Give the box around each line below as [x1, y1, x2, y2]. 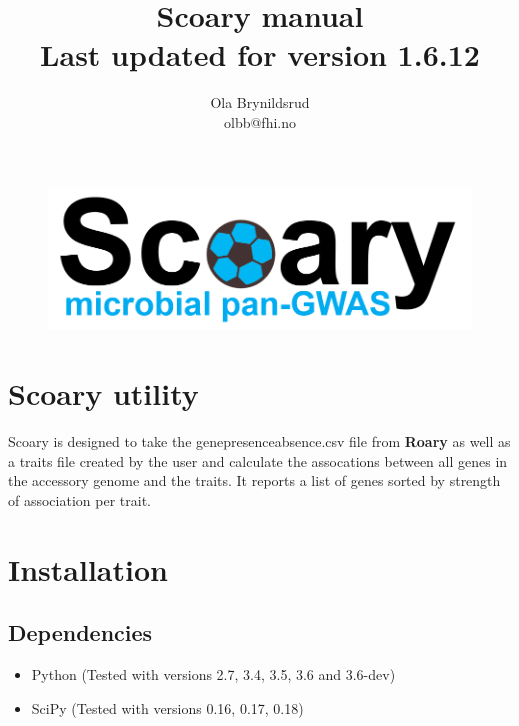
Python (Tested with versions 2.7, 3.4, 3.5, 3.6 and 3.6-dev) [31, 663, 396, 684]
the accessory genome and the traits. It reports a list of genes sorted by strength [8, 470, 501, 491]
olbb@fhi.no [224, 111, 296, 132]
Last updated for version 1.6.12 [40, 34, 480, 75]
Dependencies [8, 617, 153, 648]
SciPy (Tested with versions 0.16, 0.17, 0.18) [31, 697, 304, 718]
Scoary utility [8, 373, 199, 414]
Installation [8, 548, 168, 589]
